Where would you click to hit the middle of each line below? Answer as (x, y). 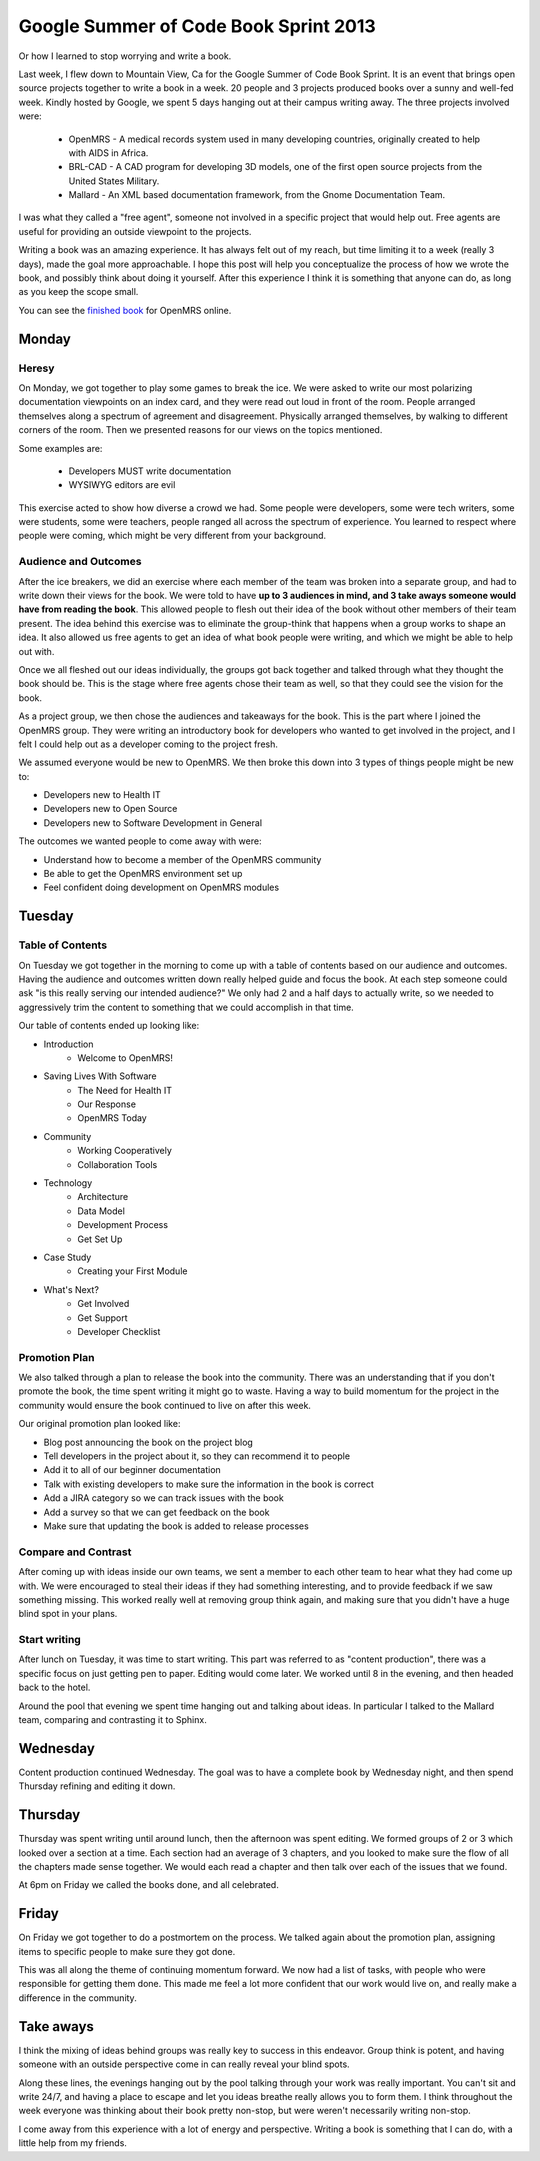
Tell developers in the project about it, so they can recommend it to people (196, 1456)
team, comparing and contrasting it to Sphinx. (112, 1720)
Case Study (67, 1257)
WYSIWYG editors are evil (122, 485)
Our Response (107, 1104)
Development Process (123, 1225)
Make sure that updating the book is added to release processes (176, 1526)
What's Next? (71, 1289)
